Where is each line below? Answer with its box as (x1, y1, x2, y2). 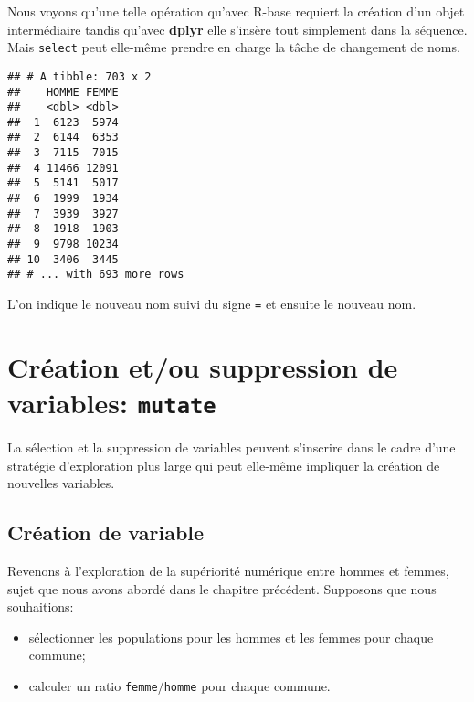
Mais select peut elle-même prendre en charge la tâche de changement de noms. (7, 37, 460, 57)
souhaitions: (7, 597, 74, 616)
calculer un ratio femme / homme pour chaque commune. (28, 676, 331, 696)
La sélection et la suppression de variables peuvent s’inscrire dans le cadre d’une (7, 438, 456, 457)
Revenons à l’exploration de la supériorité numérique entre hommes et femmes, (7, 561, 449, 580)
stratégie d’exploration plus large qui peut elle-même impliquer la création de (7, 455, 440, 474)
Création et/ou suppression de (7, 347, 398, 385)
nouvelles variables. (7, 473, 115, 493)
